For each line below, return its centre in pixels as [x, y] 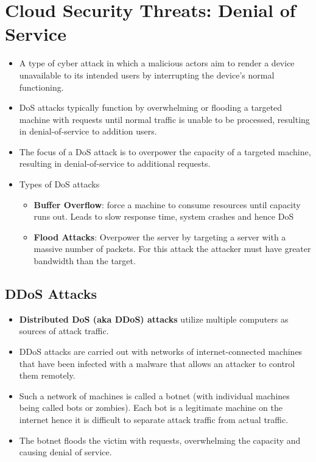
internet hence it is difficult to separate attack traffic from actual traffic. [154, 419]
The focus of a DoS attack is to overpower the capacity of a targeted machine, [165, 151]
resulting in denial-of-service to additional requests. [115, 163]
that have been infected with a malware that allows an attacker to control [157, 363]
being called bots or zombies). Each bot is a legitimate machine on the [151, 408]
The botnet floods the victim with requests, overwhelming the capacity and [160, 440]
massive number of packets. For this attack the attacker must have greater [172, 249]
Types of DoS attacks [59, 184]
